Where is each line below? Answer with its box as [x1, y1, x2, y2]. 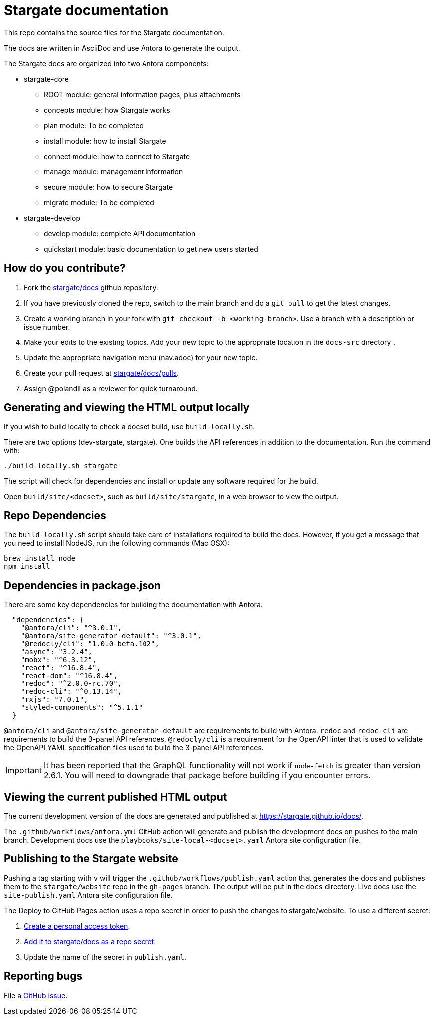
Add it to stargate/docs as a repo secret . [24, 937, 156, 946]
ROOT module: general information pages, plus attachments [44, 90, 241, 99]
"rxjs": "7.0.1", [20, 695, 88, 704]
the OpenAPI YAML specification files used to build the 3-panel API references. [4, 743, 264, 752]
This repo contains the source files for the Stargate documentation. [4, 28, 224, 37]
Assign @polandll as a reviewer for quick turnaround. [24, 384, 198, 393]
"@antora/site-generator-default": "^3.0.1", [20, 632, 202, 640]
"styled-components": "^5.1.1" [20, 703, 143, 712]
